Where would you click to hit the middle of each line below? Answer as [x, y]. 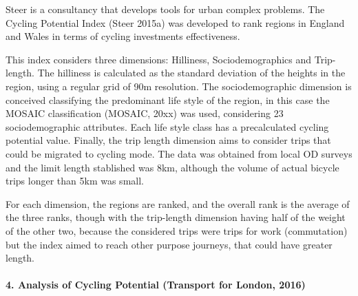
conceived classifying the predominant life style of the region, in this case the [168, 99]
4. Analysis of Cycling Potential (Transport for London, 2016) [156, 285]
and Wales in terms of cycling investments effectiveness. [123, 36]
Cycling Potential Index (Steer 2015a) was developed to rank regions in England [175, 22]
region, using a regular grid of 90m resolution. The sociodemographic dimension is [179, 86]
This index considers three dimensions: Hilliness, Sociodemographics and [159, 59]
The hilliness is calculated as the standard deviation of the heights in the [191, 73]
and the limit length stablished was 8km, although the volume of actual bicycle [172, 167]
